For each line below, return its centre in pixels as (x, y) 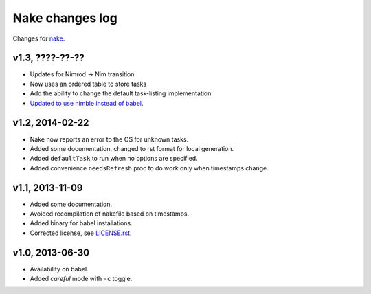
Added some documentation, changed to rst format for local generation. (132, 148)
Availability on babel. (59, 269)
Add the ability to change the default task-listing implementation (121, 93)
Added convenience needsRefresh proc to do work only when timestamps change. (149, 168)
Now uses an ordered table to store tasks (88, 84)
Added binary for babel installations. (81, 223)
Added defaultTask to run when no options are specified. (114, 159)
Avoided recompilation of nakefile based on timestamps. (110, 214)
